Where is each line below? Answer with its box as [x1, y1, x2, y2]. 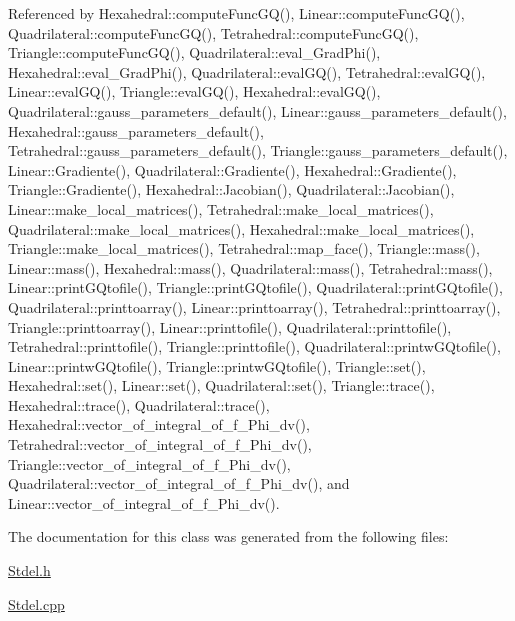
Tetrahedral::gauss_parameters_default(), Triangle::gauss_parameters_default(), [8, 140, 508, 161]
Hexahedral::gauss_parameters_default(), [8, 120, 264, 141]
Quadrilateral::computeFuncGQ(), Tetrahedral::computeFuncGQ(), [8, 22, 419, 43]
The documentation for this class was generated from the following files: [8, 526, 449, 547]
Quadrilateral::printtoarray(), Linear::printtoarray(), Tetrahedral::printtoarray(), [8, 296, 501, 317]
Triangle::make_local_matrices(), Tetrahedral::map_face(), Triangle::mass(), [8, 238, 480, 259]
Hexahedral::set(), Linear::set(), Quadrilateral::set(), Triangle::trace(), [8, 375, 435, 396]
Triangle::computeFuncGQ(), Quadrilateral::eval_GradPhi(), [8, 42, 381, 63]
